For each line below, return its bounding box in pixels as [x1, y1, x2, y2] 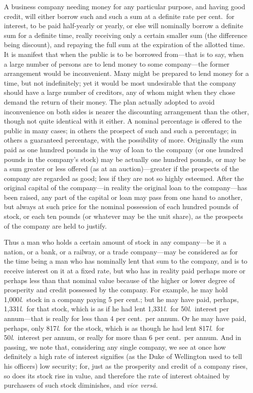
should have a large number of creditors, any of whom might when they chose [4, 87, 235, 97]
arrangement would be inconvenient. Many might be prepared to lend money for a [4, 68, 249, 78]
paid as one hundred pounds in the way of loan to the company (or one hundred [4, 144, 243, 154]
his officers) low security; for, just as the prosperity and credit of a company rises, [4, 360, 248, 371]
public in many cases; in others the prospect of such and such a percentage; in [4, 125, 237, 135]
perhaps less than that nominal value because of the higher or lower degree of [4, 275, 235, 285]
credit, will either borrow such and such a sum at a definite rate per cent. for [4, 11, 235, 21]
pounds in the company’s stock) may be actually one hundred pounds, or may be [4, 154, 246, 164]
